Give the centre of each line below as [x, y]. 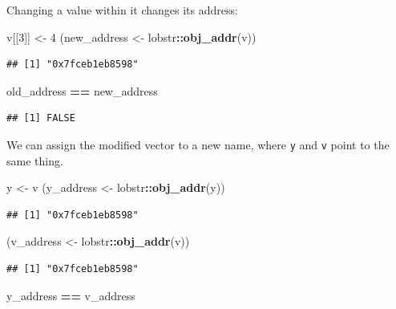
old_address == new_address [82, 90]
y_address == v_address [71, 295]
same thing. [35, 160]
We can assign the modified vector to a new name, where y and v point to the [198, 144]
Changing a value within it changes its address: [122, 10]
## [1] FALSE [41, 118]
